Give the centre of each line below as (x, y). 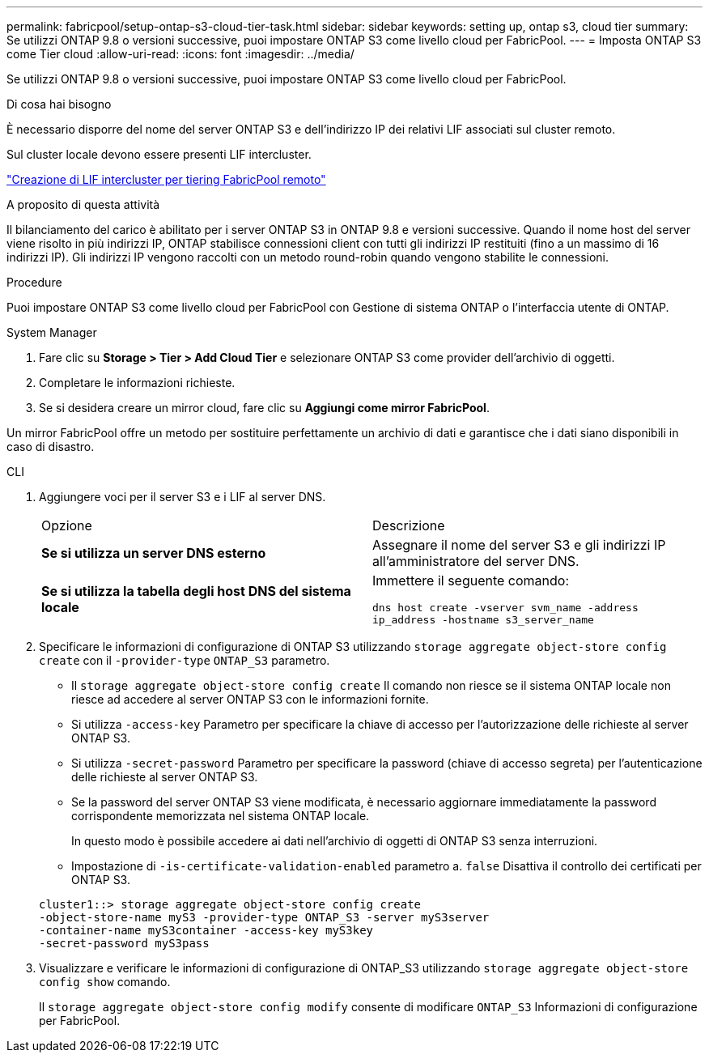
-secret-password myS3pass (124, 943)
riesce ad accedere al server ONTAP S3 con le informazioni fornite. (250, 699)
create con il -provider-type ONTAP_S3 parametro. (185, 660)
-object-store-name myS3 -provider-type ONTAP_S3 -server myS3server (264, 917)
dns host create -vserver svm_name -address (505, 608)
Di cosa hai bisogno (59, 104)
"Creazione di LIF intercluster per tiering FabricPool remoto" (166, 179)
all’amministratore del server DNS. (476, 561)
